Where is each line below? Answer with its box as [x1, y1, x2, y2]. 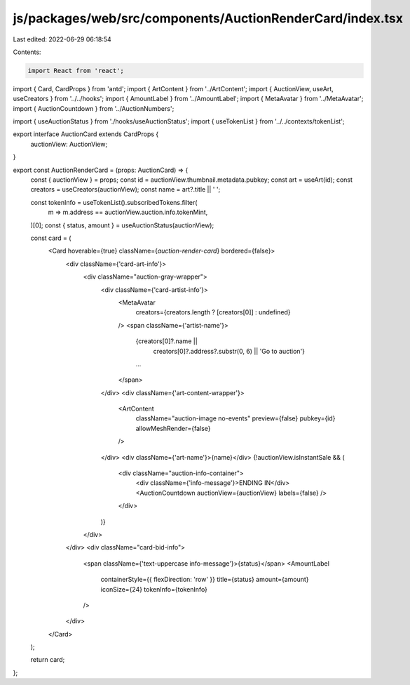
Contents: [13, 48, 41, 56]
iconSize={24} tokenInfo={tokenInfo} [100, 585, 208, 593]
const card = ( [30, 234, 71, 242]
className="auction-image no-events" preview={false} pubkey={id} [135, 414, 336, 423]
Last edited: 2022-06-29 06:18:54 [13, 35, 111, 44]
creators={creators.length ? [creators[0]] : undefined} [135, 308, 291, 317]
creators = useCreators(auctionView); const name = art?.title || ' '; [30, 185, 221, 194]
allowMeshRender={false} [135, 424, 211, 432]
